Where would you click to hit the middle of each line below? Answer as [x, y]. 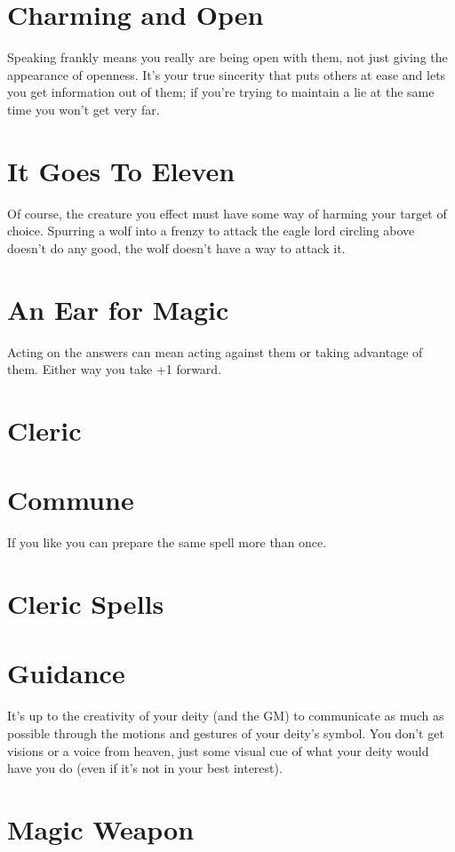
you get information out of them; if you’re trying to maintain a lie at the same [221, 92]
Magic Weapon [101, 828]
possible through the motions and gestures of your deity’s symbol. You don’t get [226, 733]
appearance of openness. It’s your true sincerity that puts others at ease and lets [227, 74]
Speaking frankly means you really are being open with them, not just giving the [227, 57]
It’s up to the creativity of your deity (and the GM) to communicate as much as [226, 716]
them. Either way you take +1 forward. [115, 369]
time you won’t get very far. [84, 109]
